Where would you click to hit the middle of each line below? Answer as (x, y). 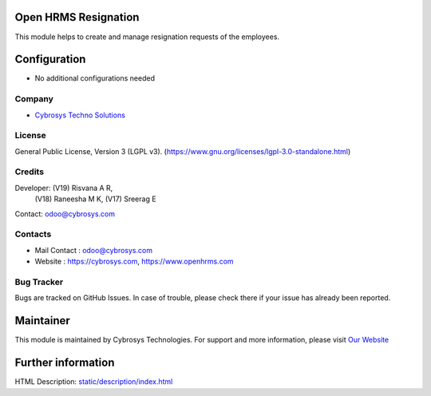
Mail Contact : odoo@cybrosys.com (94, 250)
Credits (29, 172)
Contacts (33, 234)
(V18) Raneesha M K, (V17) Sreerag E (95, 199)
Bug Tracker (39, 282)
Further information (65, 363)
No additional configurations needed (95, 78)
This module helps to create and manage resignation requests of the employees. (147, 37)
